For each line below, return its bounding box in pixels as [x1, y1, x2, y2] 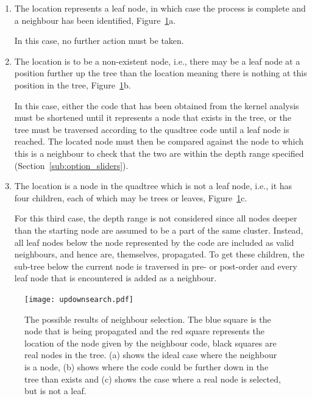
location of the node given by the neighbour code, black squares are [24, 336, 277, 349]
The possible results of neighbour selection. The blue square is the [24, 312, 271, 325]
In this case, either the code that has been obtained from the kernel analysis [14, 99, 299, 112]
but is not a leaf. [24, 384, 87, 397]
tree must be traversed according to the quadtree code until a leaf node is [14, 123, 289, 135]
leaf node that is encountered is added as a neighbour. [14, 271, 217, 284]
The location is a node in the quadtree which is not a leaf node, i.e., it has [14, 179, 292, 192]
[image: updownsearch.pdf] [24, 295, 133, 304]
